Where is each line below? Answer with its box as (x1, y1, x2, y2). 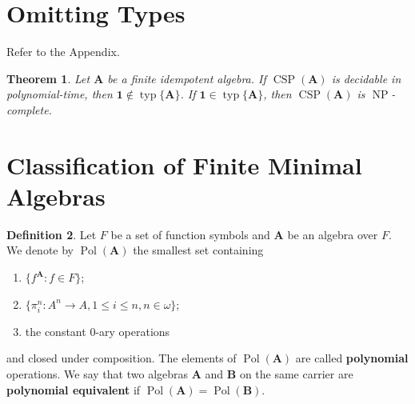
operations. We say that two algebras (6, 365, 189, 382)
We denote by (6, 242, 74, 258)
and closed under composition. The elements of (6, 350, 237, 366)
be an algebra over (287, 226, 378, 242)
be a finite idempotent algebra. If (107, 70, 266, 86)
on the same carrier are (239, 365, 353, 382)
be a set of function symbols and (110, 226, 270, 242)
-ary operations (95, 322, 170, 339)
